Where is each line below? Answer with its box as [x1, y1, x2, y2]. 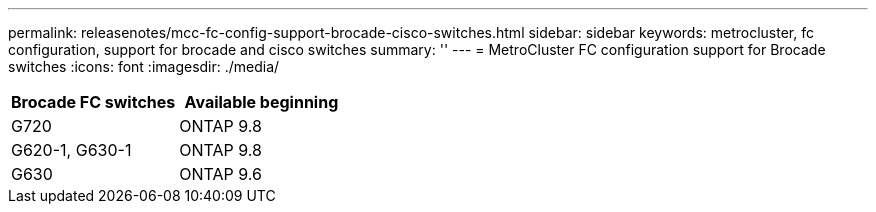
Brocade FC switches [11, 92, 176, 112]
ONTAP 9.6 [179, 164, 262, 184]
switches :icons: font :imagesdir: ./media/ [8, 58, 280, 75]
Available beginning [184, 92, 339, 112]
